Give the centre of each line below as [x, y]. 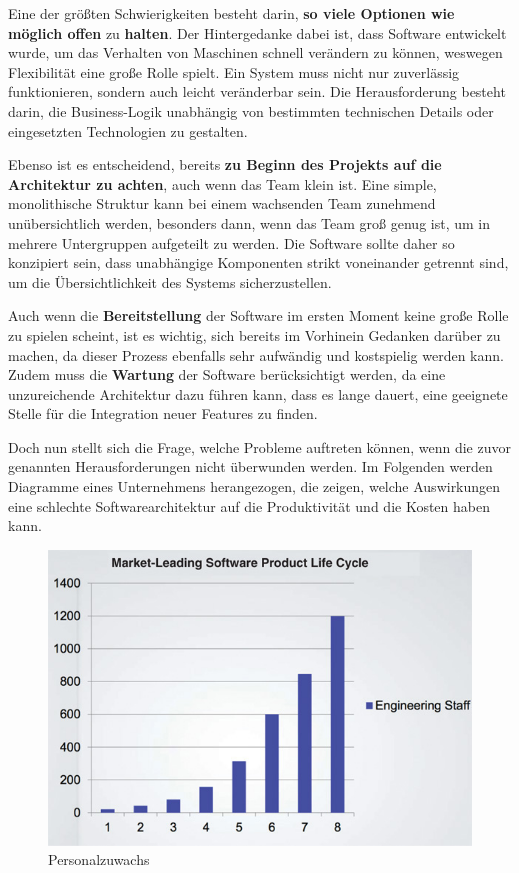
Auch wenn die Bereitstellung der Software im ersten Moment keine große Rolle [258, 315]
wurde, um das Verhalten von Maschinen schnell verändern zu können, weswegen [255, 52]
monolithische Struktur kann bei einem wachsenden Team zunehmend [222, 203]
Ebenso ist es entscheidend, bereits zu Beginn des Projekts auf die [225, 164]
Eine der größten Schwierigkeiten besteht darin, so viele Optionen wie [231, 13]
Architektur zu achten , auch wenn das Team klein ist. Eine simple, [222, 183]
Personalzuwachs [99, 859]
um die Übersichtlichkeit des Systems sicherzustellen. [170, 281]
